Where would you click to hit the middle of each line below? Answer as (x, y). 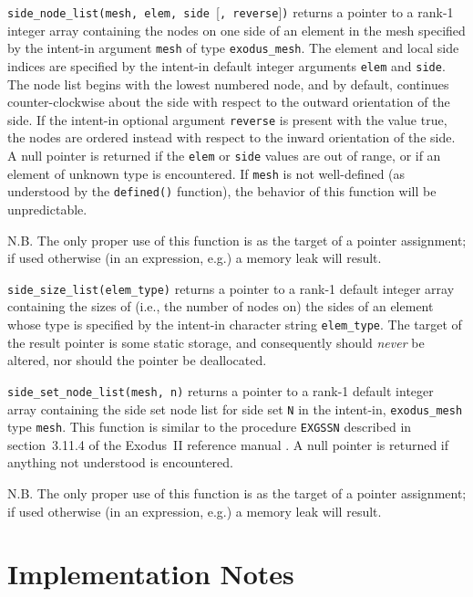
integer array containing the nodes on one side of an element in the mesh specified (236, 30)
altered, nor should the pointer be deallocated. (137, 360)
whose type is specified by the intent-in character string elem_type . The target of (235, 324)
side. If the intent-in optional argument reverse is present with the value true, (227, 119)
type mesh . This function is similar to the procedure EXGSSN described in (210, 427)
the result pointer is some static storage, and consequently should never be (216, 342)
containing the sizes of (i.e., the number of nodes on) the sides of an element (221, 306)
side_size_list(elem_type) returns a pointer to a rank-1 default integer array (231, 288)
